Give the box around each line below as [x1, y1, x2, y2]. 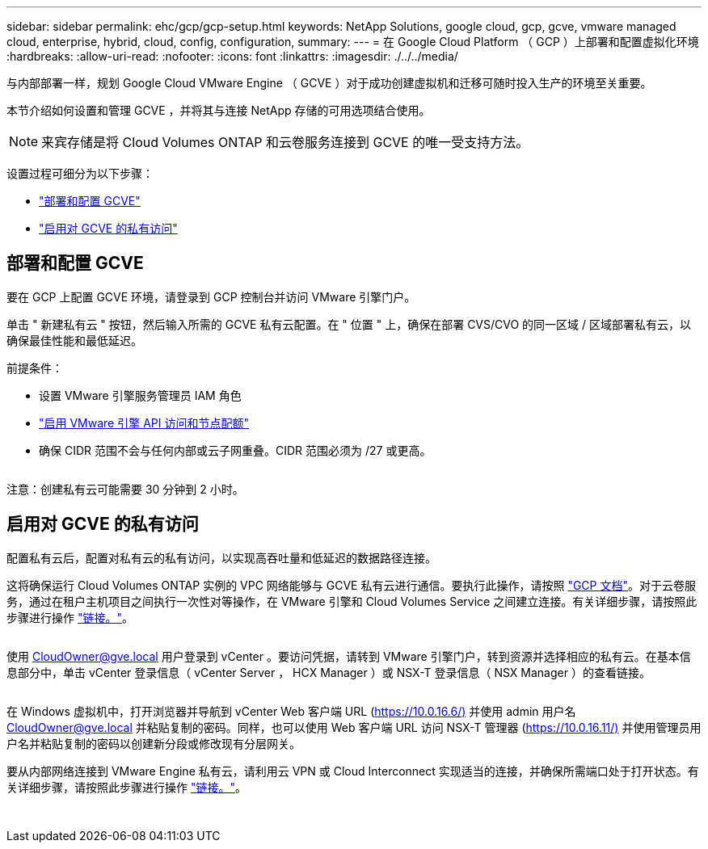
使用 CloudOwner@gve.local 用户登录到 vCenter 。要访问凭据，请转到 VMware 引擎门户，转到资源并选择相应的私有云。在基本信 [6, 649, 691, 663]
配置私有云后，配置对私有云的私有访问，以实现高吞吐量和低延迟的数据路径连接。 [6, 550, 436, 565]
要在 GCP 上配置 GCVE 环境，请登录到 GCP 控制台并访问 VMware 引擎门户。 [6, 289, 416, 304]
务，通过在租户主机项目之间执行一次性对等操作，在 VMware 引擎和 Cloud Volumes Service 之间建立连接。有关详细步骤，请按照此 [6, 594, 697, 608]
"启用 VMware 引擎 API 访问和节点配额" [39, 415, 249, 430]
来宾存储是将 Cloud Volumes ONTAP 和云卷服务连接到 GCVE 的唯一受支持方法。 [41, 134, 529, 150]
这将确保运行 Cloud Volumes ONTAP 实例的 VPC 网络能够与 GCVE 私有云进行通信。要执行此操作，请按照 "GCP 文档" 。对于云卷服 [6, 578, 696, 592]
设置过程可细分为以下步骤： [6, 166, 154, 180]
